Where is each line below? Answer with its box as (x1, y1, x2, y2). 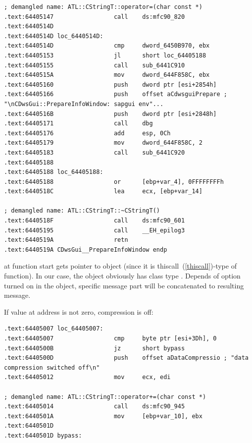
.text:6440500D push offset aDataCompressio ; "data (4, 354, 249, 362)
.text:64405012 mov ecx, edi (4, 374, 171, 381)
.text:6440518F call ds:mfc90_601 (4, 217, 185, 224)
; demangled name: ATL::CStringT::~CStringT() (4, 207, 160, 215)
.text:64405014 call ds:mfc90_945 (4, 403, 185, 410)
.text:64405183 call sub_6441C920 (4, 149, 185, 156)
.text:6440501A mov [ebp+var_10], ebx (4, 412, 202, 420)
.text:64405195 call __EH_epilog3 (4, 226, 185, 234)
